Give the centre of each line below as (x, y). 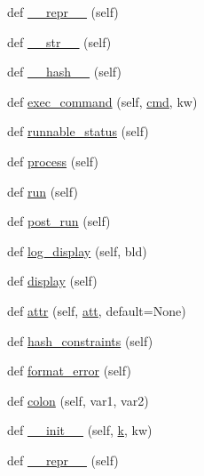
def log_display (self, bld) (77, 250)
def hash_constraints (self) (80, 340)
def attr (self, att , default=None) (97, 310)
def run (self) (43, 191)
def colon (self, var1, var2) (78, 400)
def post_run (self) (59, 221)
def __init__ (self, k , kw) (80, 430)
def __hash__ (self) (64, 72)
